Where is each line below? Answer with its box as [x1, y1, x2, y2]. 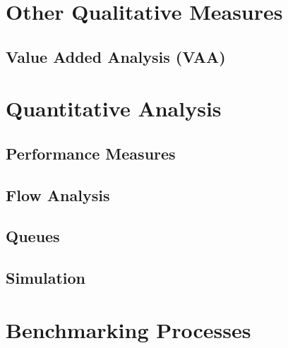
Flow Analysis [6, 184, 110, 205]
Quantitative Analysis [6, 94, 222, 123]
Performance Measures [6, 142, 176, 164]
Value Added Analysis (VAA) [6, 45, 226, 67]
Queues [6, 225, 60, 247]
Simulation [6, 267, 86, 289]
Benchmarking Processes [6, 315, 251, 344]
